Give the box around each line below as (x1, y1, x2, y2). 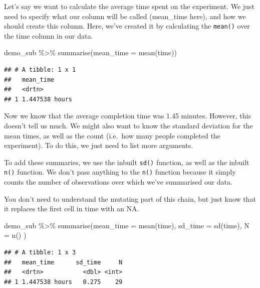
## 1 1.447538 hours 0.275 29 (4, 278, 123, 285)
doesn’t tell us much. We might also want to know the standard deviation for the (4, 120, 253, 130)
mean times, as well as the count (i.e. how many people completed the (4, 130, 220, 140)
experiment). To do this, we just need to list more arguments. (4, 140, 193, 151)
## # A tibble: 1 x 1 (4, 66, 76, 74)
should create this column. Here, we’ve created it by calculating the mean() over (4, 21, 250, 31)
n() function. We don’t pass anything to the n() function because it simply (4, 167, 236, 177)
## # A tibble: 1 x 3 (4, 249, 76, 256)
